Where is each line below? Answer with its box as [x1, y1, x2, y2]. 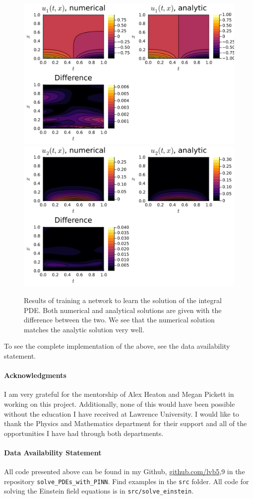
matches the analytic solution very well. [24, 324, 144, 334]
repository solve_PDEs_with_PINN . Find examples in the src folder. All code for [4, 476, 249, 486]
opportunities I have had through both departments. [4, 428, 164, 438]
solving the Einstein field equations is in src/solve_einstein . [4, 486, 194, 496]
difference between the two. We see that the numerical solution [24, 314, 215, 325]
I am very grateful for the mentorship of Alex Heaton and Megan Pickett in [4, 389, 234, 399]
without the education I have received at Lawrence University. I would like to [4, 408, 239, 419]
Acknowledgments [4, 370, 66, 380]
